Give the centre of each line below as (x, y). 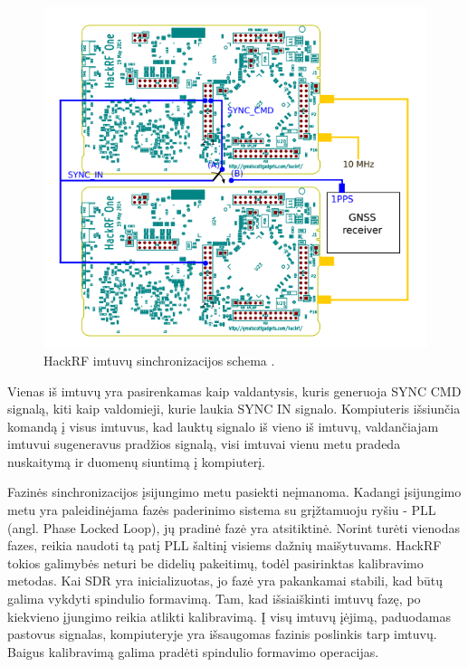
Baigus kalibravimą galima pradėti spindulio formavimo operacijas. (193, 651)
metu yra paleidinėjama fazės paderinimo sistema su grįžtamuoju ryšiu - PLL (222, 510)
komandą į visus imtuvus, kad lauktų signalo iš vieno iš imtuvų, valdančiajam (223, 426)
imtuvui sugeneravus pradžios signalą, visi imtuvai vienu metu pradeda (204, 444)
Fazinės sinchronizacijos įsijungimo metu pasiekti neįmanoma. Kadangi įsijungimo (234, 492)
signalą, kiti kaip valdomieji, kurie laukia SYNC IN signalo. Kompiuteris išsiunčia (234, 409)
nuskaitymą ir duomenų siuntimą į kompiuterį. (136, 461)
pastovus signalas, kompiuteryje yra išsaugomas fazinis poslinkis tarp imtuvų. (222, 634)
